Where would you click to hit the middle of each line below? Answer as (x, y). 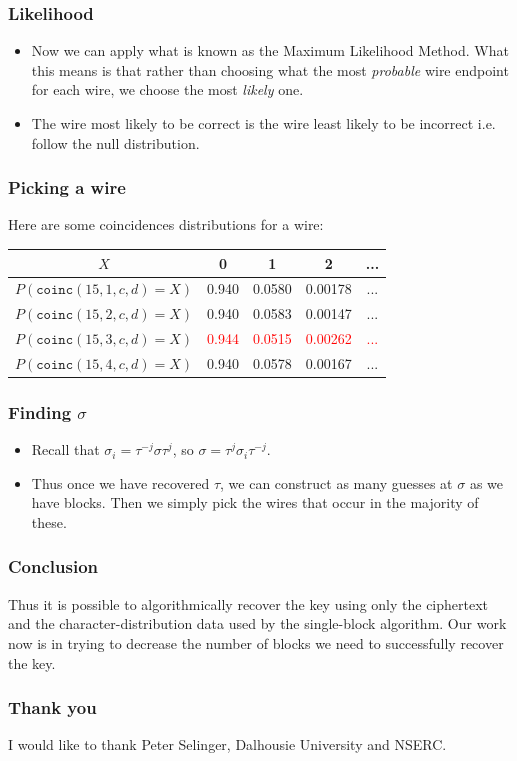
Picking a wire (67, 187)
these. (49, 521)
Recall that (65, 449)
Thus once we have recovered (120, 482)
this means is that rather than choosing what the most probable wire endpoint (270, 69)
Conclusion (53, 566)
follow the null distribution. (115, 142)
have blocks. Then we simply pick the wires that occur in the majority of (255, 502)
